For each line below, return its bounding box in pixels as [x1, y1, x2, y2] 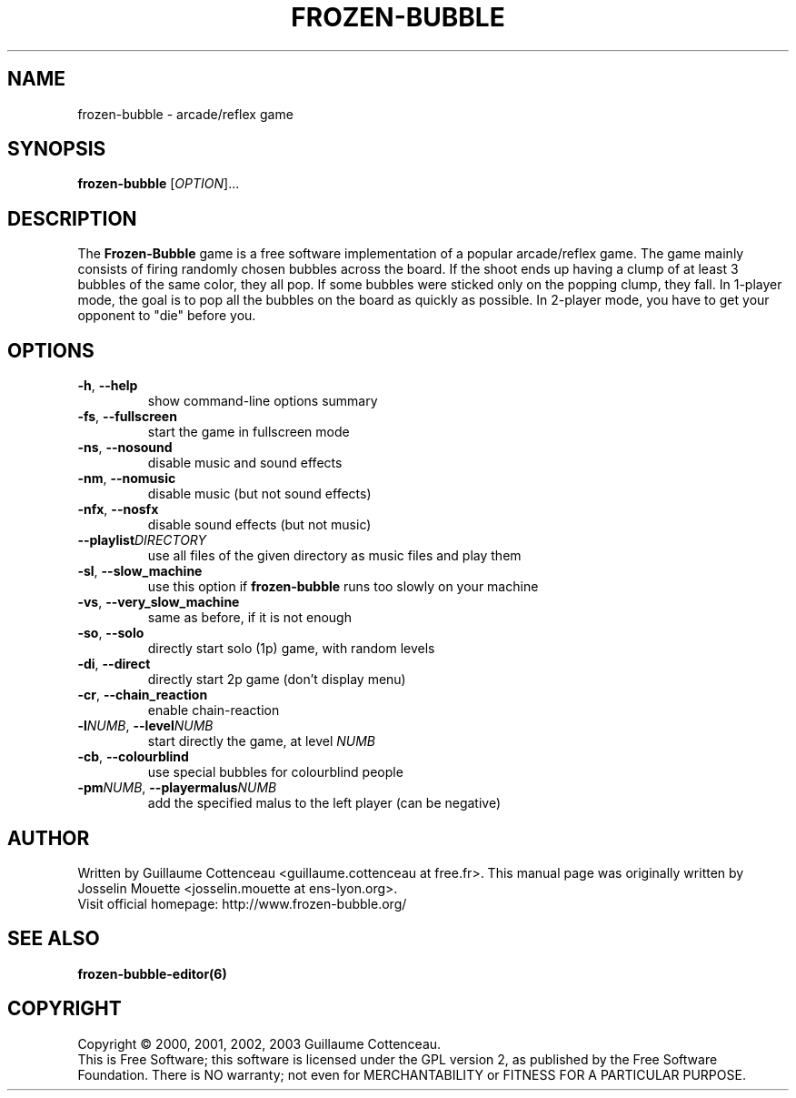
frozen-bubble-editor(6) [77, 965, 227, 982]
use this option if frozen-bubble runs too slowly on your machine [147, 579, 539, 595]
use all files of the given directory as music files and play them [147, 548, 522, 564]
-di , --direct [77, 656, 151, 672]
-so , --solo [77, 625, 144, 641]
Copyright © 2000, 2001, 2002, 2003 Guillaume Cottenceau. [77, 1035, 442, 1052]
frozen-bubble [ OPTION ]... [77, 176, 240, 192]
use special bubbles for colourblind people [147, 764, 403, 781]
